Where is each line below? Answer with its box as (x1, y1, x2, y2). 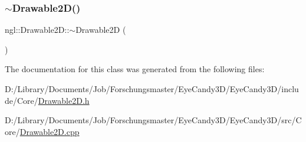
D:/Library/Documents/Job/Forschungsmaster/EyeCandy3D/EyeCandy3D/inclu (5, 83, 299, 94)
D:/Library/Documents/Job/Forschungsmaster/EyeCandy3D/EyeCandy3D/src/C (5, 114, 302, 126)
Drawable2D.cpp (19, 125, 80, 137)
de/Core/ (5, 94, 38, 106)
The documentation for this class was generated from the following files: (5, 63, 265, 75)
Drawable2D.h (38, 94, 90, 106)
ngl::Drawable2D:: (5, 23, 70, 36)
